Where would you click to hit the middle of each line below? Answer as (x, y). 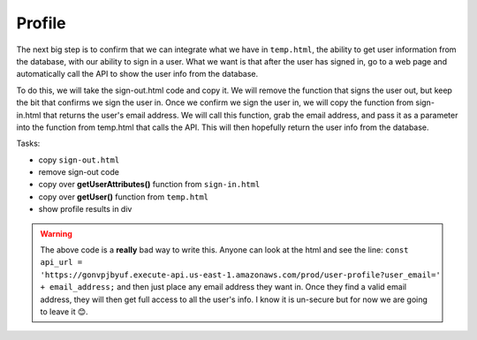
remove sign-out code (79, 172)
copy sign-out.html (79, 160)
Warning (56, 233)
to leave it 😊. (64, 311)
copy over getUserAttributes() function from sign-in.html (149, 185)
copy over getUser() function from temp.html (124, 196)
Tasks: (28, 144)
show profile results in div (85, 209)
